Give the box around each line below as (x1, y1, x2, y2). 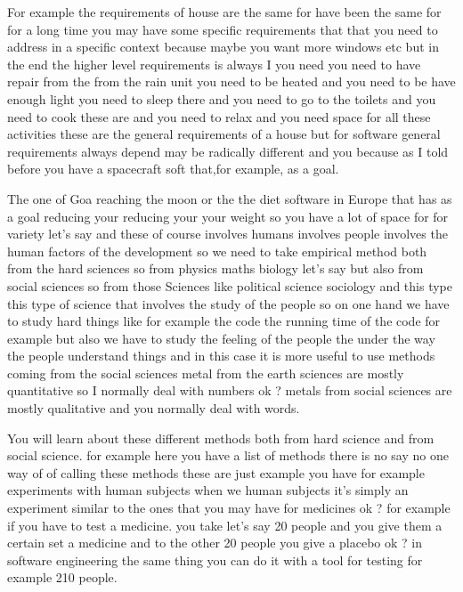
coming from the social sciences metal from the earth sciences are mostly (7, 363, 404, 382)
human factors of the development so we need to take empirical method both (7, 241, 427, 260)
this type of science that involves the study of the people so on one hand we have (7, 294, 450, 312)
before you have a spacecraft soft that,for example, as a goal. (7, 159, 339, 178)
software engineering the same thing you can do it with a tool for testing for (7, 550, 423, 569)
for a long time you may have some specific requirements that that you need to (7, 20, 438, 38)
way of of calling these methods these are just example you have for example (7, 463, 425, 482)
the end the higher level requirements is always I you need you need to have (7, 54, 421, 73)
